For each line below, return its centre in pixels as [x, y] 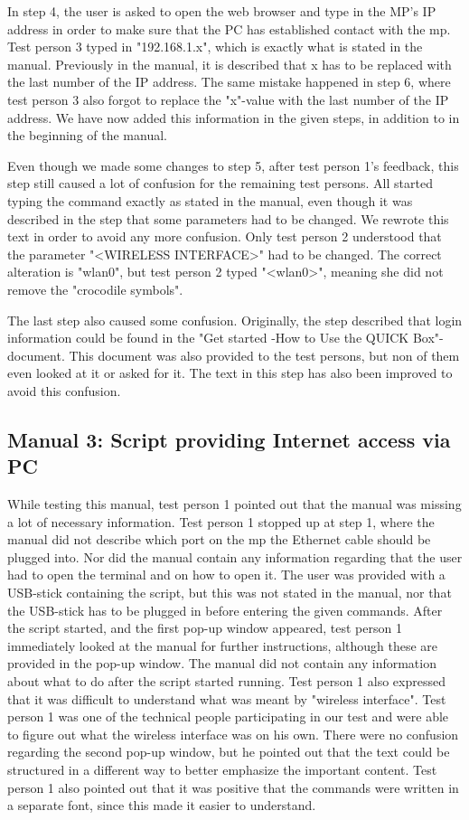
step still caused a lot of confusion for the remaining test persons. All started [220, 183]
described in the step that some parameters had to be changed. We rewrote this [228, 218]
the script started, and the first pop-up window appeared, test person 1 [205, 628]
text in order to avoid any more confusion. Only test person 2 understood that [225, 236]
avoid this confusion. [64, 390]
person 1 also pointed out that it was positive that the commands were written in [233, 787]
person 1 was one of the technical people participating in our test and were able [228, 716]
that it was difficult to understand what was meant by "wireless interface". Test [227, 698]
